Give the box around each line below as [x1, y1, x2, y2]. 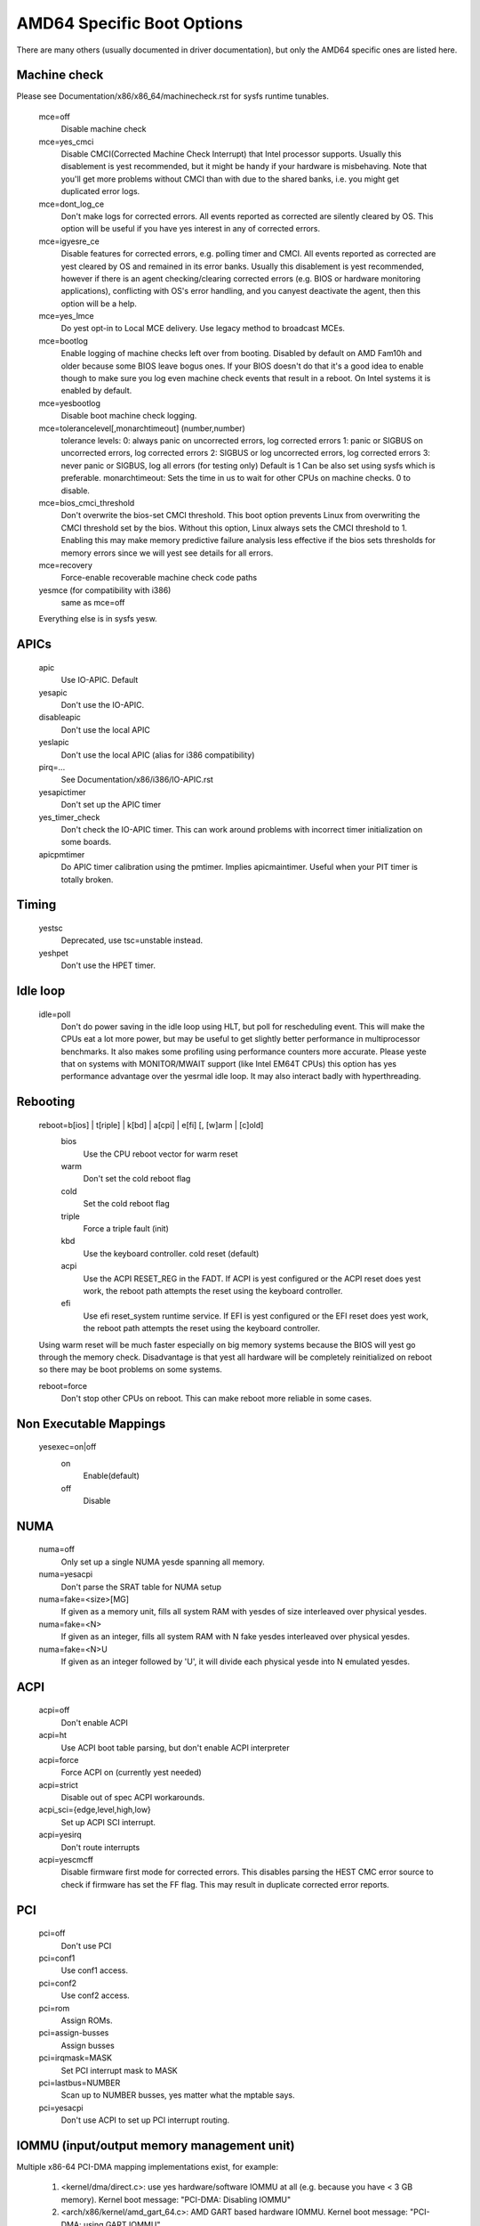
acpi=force [38, 1754, 79, 1765]
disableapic [38, 712, 82, 723]
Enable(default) [83, 1470, 140, 1482]
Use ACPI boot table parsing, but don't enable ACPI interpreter [60, 1742, 290, 1753]
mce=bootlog [38, 335, 88, 346]
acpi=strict [38, 1779, 79, 1790]
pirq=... [38, 762, 66, 772]
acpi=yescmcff [38, 1855, 93, 1865]
